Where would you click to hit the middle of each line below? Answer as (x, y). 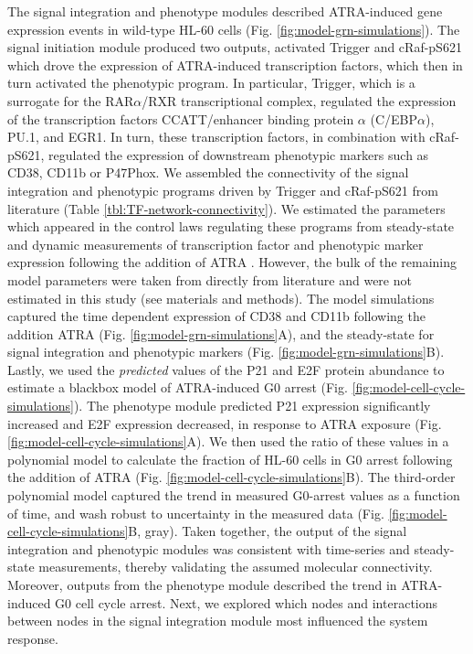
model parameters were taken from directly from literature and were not (210, 279)
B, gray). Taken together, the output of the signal (268, 531)
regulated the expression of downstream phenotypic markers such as (239, 154)
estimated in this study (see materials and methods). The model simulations (221, 298)
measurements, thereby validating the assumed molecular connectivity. (236, 567)
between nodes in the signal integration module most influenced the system (218, 621)
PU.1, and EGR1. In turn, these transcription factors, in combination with (216, 137)
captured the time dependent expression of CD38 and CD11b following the (216, 316)
